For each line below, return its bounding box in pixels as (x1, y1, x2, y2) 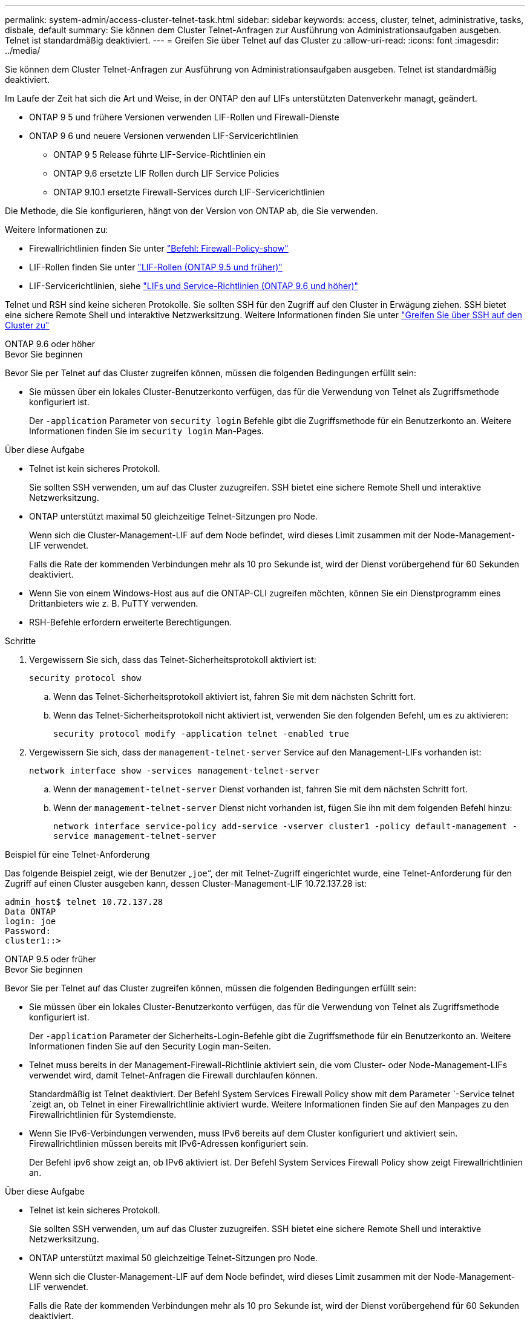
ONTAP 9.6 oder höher (5, 339, 95, 349)
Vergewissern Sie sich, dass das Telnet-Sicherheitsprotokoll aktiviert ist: (29, 654, 316, 665)
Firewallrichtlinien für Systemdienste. (29, 1109, 177, 1120)
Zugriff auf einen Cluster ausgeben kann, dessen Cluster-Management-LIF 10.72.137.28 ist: (5, 878, 367, 889)
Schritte (5, 636, 36, 646)
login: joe (5, 916, 56, 926)
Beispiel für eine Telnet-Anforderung (5, 849, 150, 859)
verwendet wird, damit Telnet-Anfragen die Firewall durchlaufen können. (29, 1070, 318, 1080)
